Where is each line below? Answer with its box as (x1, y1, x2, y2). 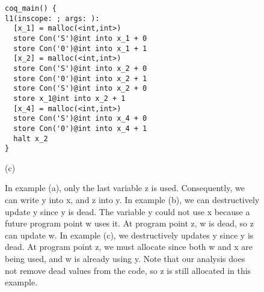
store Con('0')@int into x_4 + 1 (13, 124, 147, 133)
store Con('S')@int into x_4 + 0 (13, 114, 147, 123)
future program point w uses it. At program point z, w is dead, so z (5, 217, 254, 230)
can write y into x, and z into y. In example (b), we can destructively (5, 193, 260, 206)
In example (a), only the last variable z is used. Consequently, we (5, 181, 245, 194)
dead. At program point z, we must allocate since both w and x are (5, 240, 253, 253)
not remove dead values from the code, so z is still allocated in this (5, 264, 251, 276)
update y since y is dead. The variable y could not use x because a (5, 205, 250, 217)
